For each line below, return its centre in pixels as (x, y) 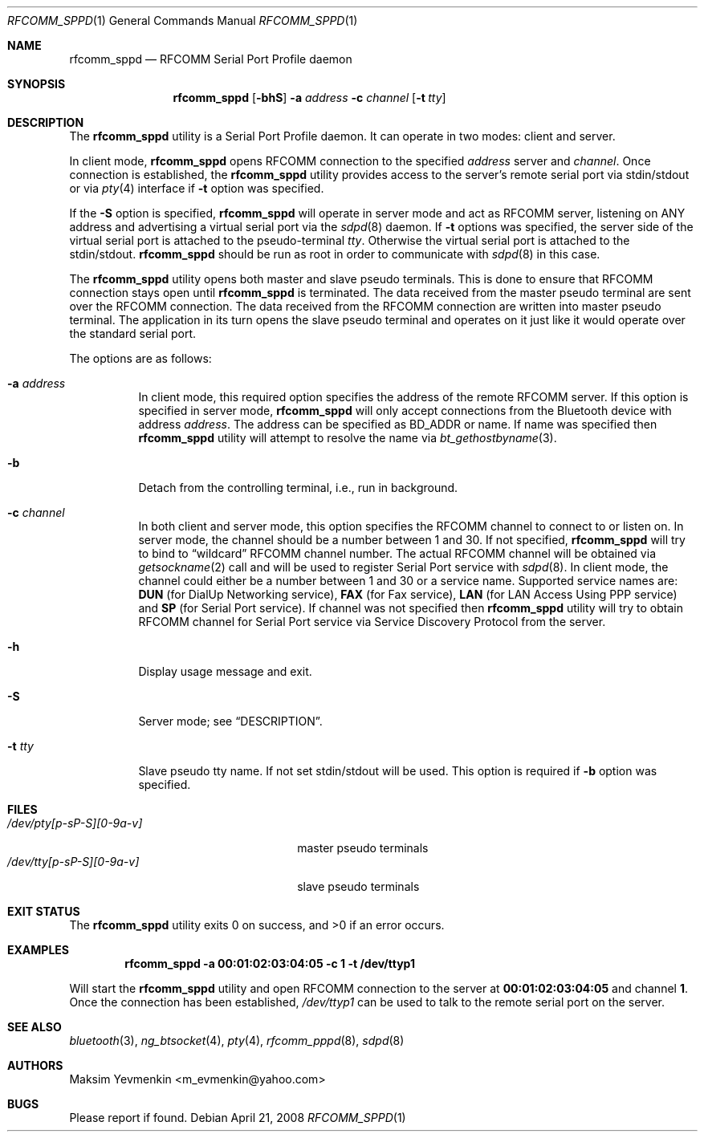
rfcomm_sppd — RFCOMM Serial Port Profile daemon (211, 59)
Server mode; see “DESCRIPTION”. (230, 721)
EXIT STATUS (44, 911)
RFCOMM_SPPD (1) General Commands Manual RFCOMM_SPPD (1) (183, 20)
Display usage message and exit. (225, 671)
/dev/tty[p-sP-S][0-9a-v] (73, 862)
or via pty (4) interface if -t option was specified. (197, 188)
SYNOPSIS (37, 84)
